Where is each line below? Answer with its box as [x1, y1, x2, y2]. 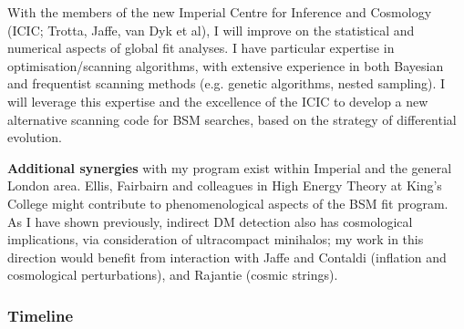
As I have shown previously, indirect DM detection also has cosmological [7, 211, 413, 231]
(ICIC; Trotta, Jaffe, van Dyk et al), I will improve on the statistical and [7, 20, 415, 39]
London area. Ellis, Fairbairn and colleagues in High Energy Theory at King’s [7, 176, 442, 195]
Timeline [7, 303, 74, 326]
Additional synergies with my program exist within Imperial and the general [7, 158, 452, 177]
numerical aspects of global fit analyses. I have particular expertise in [7, 38, 395, 57]
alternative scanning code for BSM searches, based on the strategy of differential [7, 109, 457, 129]
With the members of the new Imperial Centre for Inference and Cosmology [7, 3, 432, 21]
